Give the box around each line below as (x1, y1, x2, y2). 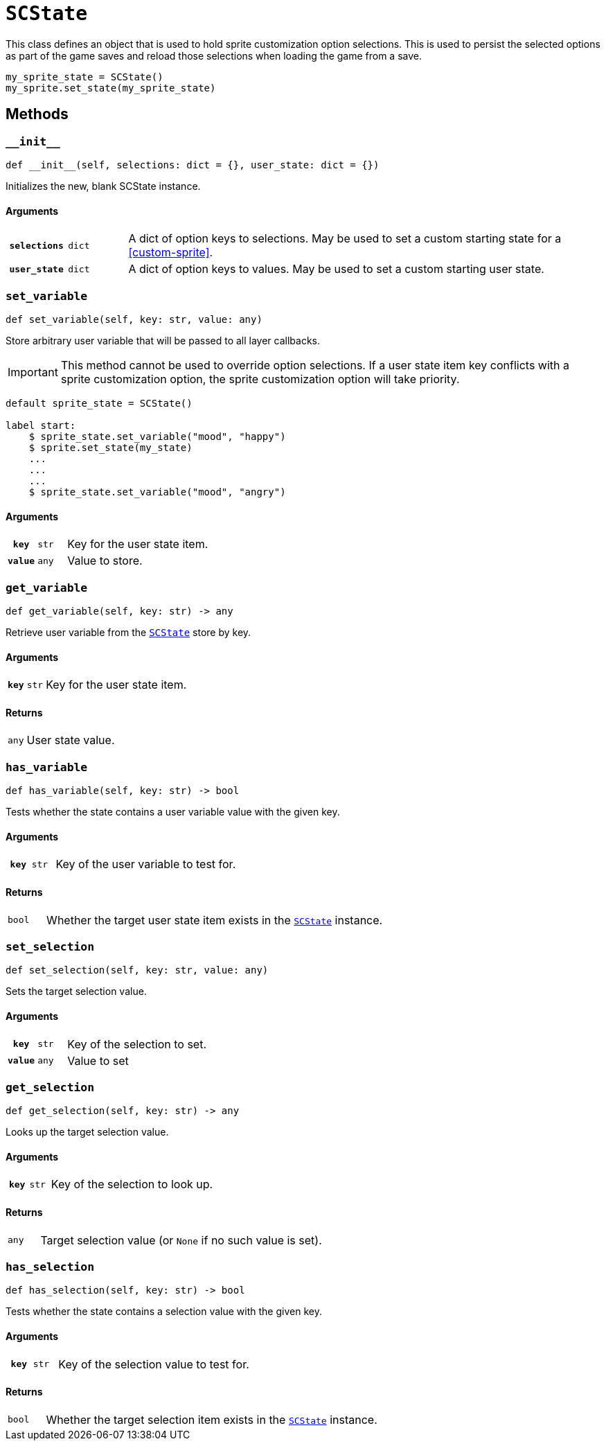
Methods (6, 105, 69, 123)
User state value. (26, 733, 115, 748)
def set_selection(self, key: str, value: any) (6, 964, 269, 976)
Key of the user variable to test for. (55, 857, 236, 872)
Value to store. (67, 554, 143, 568)
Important (8, 364, 58, 379)
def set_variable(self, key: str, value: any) (6, 313, 262, 325)
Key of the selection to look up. (51, 1177, 213, 1192)
